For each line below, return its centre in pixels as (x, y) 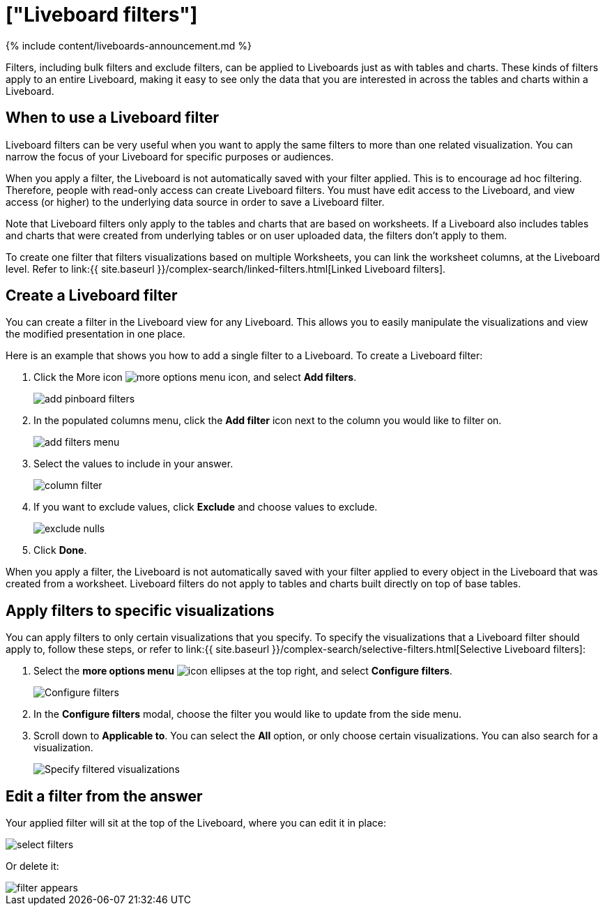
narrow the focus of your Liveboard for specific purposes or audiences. (170, 156)
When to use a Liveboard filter (113, 118)
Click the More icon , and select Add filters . (195, 377)
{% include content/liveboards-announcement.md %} (129, 45)
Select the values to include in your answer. (133, 464)
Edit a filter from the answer (104, 796)
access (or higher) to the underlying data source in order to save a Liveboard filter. (195, 202)
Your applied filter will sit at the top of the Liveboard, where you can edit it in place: (196, 823)
